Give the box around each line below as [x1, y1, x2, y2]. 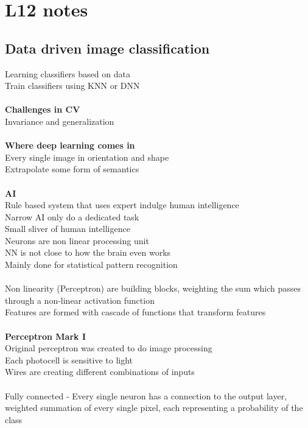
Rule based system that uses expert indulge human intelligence [5, 198, 239, 211]
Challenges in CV [5, 103, 80, 116]
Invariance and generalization [5, 114, 114, 127]
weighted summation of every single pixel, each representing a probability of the [5, 401, 303, 414]
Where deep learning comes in [5, 139, 135, 152]
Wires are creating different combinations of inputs [5, 365, 195, 378]
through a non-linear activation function [5, 293, 155, 306]
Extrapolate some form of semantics [5, 163, 139, 175]
